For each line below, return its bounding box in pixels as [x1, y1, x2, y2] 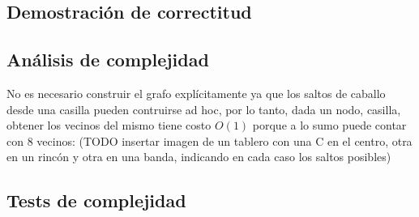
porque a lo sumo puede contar [252, 117, 407, 134]
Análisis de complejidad [6, 47, 209, 72]
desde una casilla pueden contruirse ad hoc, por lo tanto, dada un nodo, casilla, [6, 100, 401, 117]
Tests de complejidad [6, 188, 186, 213]
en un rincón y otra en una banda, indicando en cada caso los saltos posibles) [6, 148, 391, 165]
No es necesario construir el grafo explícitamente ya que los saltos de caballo [6, 84, 386, 101]
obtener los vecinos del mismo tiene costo [6, 117, 212, 134]
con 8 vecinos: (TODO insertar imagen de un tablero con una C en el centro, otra [6, 132, 413, 149]
